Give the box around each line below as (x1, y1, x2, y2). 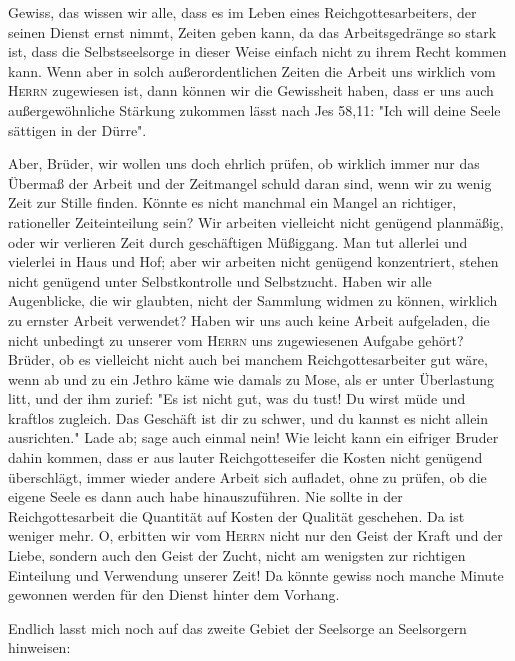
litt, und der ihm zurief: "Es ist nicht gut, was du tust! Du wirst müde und (8, 388, 466, 409)
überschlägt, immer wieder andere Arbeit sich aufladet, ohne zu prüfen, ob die (8, 466, 487, 487)
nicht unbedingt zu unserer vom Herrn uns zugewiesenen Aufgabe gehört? (8, 329, 464, 350)
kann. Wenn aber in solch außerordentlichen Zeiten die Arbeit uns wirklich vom (8, 60, 496, 81)
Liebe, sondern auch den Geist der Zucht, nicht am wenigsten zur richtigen (8, 545, 466, 566)
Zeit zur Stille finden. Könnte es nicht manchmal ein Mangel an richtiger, (8, 192, 457, 213)
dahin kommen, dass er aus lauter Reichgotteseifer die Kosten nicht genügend (8, 447, 483, 468)
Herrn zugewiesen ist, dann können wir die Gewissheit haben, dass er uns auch (8, 80, 494, 101)
